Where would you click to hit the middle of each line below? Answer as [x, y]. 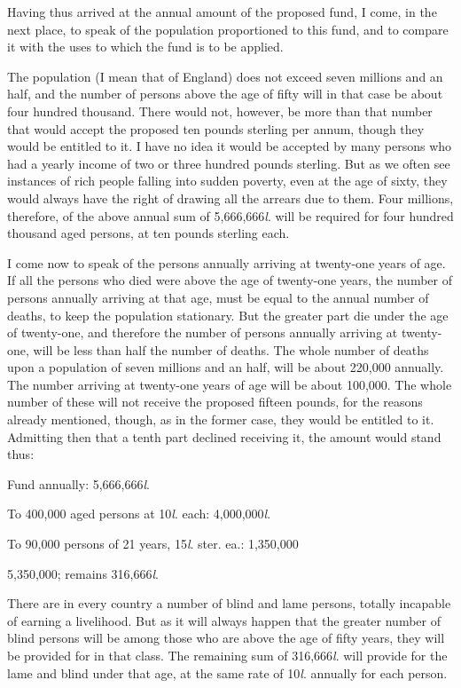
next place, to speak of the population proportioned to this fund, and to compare [228, 29]
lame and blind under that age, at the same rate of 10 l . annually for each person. [227, 672]
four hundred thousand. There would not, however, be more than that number [220, 111]
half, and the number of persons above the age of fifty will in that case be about [225, 94]
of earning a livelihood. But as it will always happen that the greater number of [224, 620]
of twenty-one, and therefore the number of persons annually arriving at [203, 332]
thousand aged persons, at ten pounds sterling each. [148, 233]
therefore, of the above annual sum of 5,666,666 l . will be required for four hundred [230, 215]
